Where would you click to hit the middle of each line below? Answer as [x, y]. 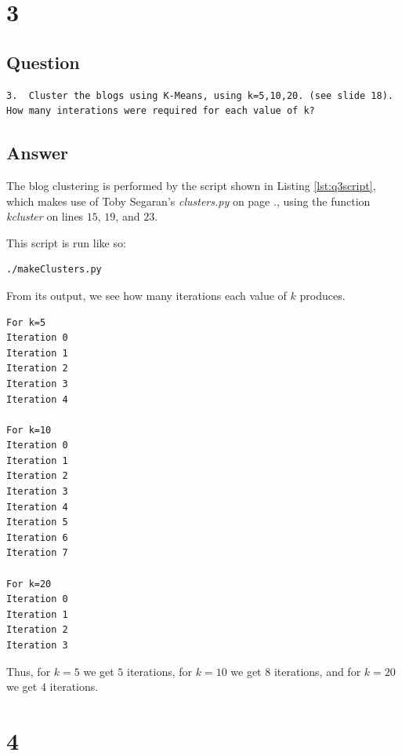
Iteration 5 [37, 522]
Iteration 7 [37, 553]
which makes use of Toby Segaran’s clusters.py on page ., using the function [188, 201]
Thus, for [29, 671]
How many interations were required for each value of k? [161, 111]
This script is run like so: [66, 242]
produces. [322, 295]
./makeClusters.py [54, 270]
